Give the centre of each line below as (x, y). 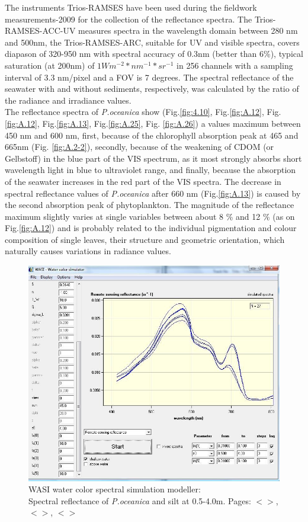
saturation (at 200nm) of (50, 65)
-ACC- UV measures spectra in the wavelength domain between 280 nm (169, 31)
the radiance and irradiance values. (68, 100)
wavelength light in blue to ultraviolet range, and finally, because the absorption (150, 170)
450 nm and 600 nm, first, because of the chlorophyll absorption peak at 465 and (152, 135)
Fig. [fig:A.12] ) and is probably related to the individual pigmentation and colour (151, 228)
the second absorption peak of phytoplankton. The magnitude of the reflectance (150, 205)
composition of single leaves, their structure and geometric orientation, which (145, 239)
